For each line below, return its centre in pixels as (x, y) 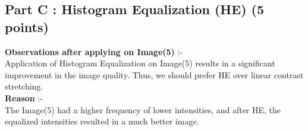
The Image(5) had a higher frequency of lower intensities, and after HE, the (143, 109)
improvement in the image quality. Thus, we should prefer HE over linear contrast (154, 74)
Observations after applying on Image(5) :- (94, 51)
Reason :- (24, 98)
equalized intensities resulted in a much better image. (102, 121)
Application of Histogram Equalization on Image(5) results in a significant (140, 63)
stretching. (24, 86)
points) (27, 26)
